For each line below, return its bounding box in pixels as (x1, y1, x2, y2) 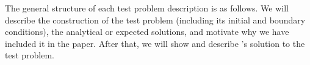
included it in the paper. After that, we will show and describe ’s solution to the (5, 37, 305, 49)
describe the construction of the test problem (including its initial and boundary (5, 13, 306, 26)
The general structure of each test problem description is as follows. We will (5, 2, 289, 14)
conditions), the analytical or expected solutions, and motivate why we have (5, 25, 289, 38)
